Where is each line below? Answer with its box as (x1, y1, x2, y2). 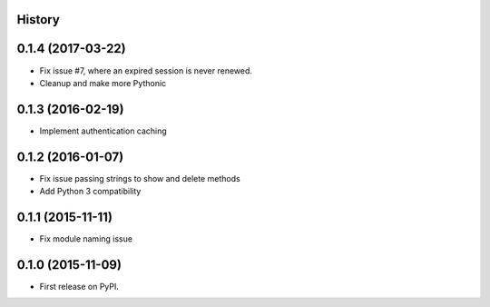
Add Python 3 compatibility (39, 186, 142, 197)
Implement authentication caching (39, 125, 167, 136)
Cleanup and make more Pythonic (39, 77, 167, 88)
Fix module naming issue (39, 233, 133, 244)
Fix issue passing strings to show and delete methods (39, 173, 240, 183)
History (16, 12, 61, 27)
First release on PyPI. (39, 281, 120, 292)
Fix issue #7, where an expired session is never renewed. (39, 64, 253, 76)
